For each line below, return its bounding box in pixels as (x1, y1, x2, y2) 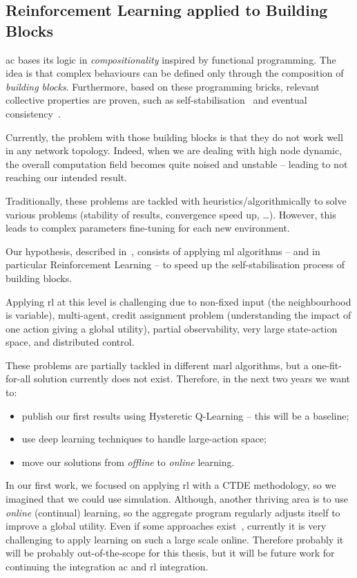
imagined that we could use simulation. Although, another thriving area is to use (6, 492, 348, 506)
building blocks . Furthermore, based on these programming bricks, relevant (6, 79, 320, 93)
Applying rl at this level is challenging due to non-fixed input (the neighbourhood (6, 294, 351, 308)
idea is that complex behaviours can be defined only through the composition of (6, 66, 344, 80)
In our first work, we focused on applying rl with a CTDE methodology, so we (6, 478, 336, 492)
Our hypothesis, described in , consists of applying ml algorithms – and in (6, 243, 320, 258)
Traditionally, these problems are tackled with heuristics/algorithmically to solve (6, 193, 347, 207)
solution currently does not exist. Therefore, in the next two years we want (33, 371, 351, 386)
